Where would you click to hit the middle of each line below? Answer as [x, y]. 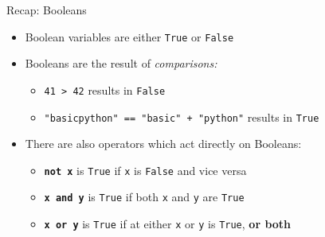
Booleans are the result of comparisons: [121, 63]
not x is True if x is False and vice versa [145, 170]
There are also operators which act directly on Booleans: [163, 144]
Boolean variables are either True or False [129, 36]
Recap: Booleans [47, 10]
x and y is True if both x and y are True [144, 197]
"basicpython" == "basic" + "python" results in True [182, 117]
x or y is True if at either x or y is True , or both [168, 224]
